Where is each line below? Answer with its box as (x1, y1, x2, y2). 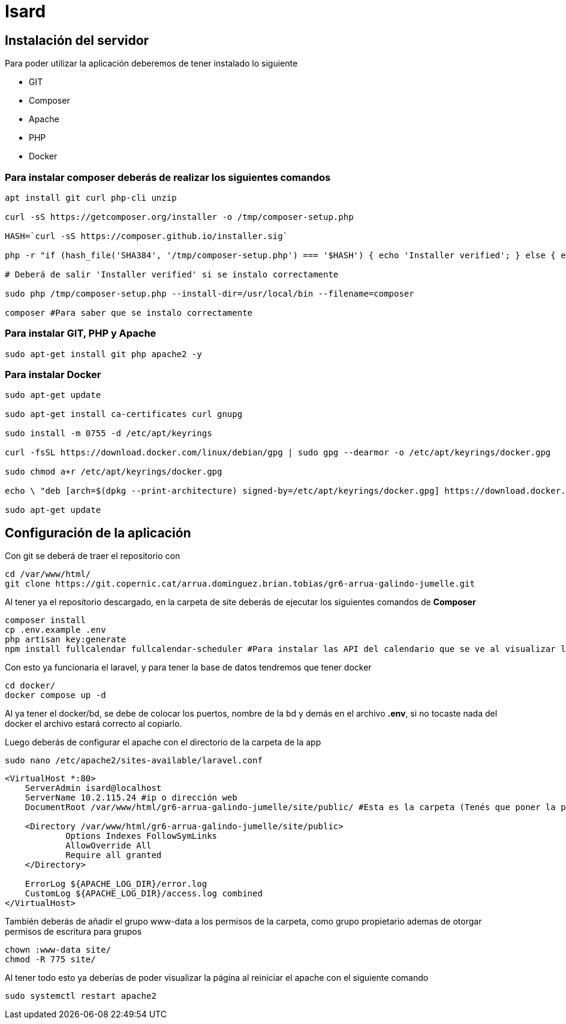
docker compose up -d (5, 690, 106, 700)
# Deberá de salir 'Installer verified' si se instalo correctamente (5, 269, 339, 279)
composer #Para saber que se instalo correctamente (5, 307, 253, 318)
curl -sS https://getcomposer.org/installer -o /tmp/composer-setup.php (5, 212, 354, 222)
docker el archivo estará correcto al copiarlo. (5, 718, 182, 729)
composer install (5, 615, 86, 626)
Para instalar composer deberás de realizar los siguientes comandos (5, 171, 331, 183)
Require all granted (65, 850, 162, 860)
